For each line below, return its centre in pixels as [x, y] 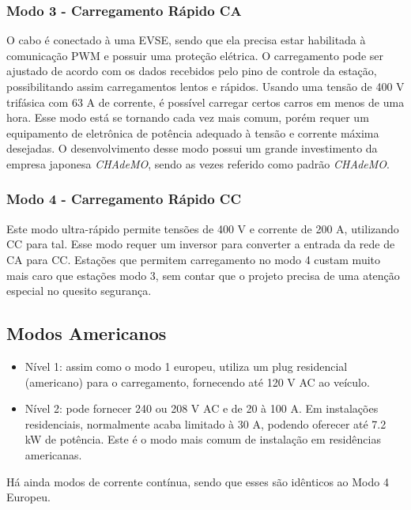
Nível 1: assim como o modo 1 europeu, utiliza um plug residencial [186, 366]
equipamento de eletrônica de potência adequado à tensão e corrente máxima [193, 132]
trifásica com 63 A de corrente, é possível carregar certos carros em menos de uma [205, 102]
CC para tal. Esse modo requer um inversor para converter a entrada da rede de [201, 244]
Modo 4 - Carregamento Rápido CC [124, 199]
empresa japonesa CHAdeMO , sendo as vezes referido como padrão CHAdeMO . [198, 163]
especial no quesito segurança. [79, 291]
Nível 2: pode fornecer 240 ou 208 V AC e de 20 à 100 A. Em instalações [202, 408]
